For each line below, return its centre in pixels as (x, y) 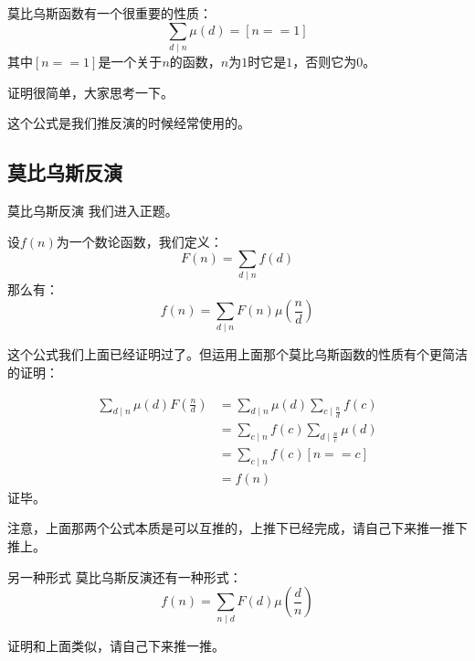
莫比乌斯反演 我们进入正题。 (93, 210)
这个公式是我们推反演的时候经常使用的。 (129, 123)
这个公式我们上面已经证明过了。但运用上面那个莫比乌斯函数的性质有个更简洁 (237, 354)
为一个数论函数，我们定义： (139, 241)
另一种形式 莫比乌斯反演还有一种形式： (125, 576)
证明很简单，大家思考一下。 (90, 92)
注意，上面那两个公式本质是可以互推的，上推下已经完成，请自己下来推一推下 (237, 528)
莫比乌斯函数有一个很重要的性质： (110, 13)
